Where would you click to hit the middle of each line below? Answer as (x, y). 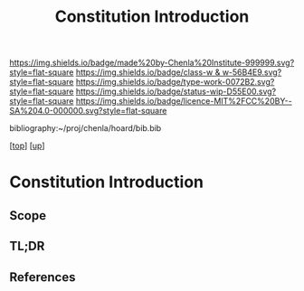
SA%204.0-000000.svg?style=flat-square (88, 111)
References (43, 277)
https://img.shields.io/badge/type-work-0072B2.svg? (175, 82)
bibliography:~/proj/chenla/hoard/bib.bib (85, 128)
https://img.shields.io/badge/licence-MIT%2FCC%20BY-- (184, 101)
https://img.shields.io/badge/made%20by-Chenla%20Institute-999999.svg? (152, 63)
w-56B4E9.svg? (252, 72)
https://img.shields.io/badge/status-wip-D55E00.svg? (176, 91)
